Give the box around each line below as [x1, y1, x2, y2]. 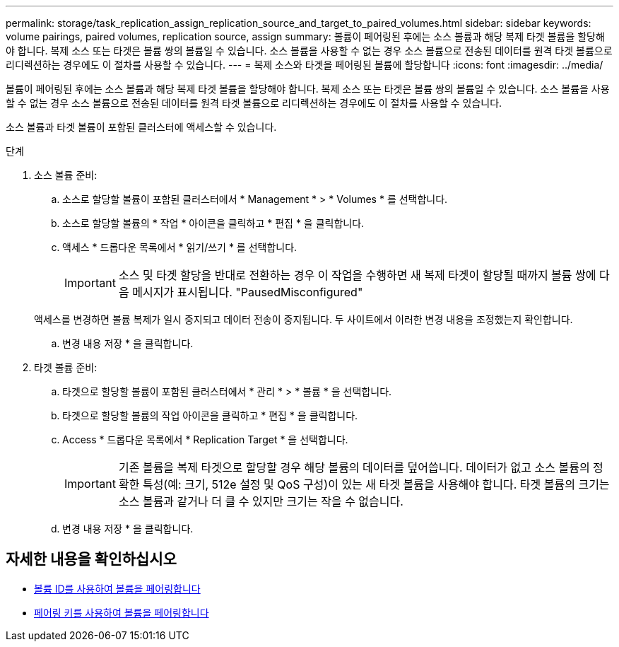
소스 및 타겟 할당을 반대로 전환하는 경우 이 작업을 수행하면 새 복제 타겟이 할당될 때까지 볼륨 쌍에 [118, 268, 596, 282]
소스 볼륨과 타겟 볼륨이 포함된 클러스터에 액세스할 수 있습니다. [6, 121, 277, 133]
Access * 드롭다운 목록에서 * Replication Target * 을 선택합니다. [62, 433, 348, 445]
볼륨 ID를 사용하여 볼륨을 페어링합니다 [34, 582, 201, 595]
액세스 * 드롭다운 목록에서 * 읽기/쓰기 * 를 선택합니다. [62, 241, 297, 253]
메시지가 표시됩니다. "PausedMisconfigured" [132, 285, 363, 299]
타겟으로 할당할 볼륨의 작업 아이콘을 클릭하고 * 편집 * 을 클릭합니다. [62, 409, 358, 421]
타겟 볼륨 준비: [34, 361, 98, 373]
